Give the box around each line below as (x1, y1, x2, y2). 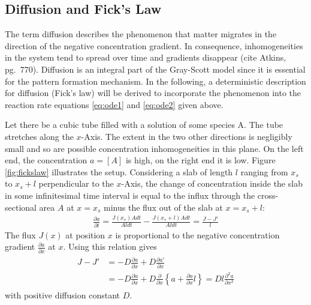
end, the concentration (5, 154, 87, 166)
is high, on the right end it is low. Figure (125, 154, 276, 166)
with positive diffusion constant (5, 288, 120, 301)
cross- (257, 189, 279, 201)
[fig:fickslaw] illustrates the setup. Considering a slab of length (5, 165, 233, 178)
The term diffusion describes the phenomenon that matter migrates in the (5, 28, 277, 40)
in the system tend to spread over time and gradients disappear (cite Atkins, (5, 51, 286, 64)
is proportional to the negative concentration (115, 228, 280, 241)
